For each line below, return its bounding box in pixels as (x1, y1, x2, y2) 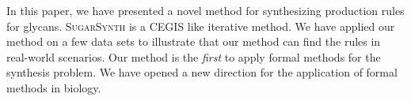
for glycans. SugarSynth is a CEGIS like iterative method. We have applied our (6, 17, 395, 34)
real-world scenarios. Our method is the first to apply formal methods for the (6, 48, 381, 65)
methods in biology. (6, 79, 101, 95)
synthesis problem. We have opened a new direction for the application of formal (6, 64, 398, 80)
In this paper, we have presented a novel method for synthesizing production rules (6, 2, 405, 18)
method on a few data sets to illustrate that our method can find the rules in (6, 33, 381, 50)
